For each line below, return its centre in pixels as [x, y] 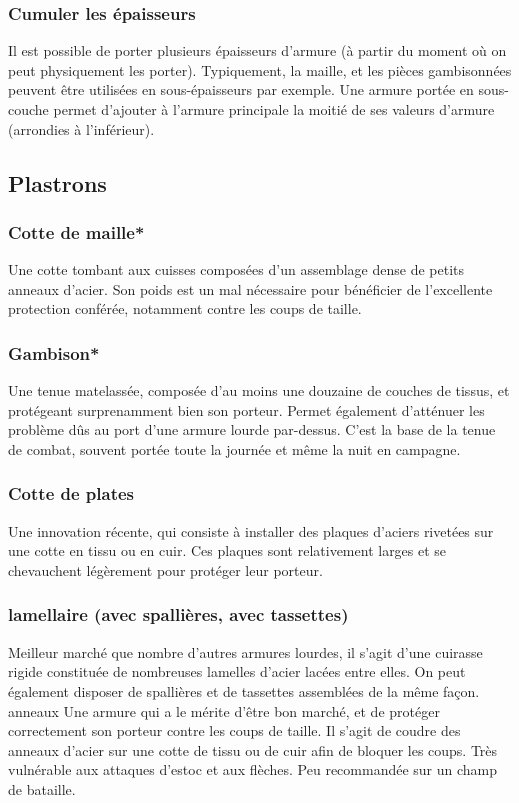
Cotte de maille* [76, 231]
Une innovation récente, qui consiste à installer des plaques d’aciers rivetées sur [251, 530]
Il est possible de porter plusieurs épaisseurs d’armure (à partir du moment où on [257, 50]
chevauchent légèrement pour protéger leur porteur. [165, 569]
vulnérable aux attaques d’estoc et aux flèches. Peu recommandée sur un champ [253, 769]
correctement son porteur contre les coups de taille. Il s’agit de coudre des [234, 730]
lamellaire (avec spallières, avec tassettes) [178, 614]
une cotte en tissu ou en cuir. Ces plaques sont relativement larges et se [227, 550]
